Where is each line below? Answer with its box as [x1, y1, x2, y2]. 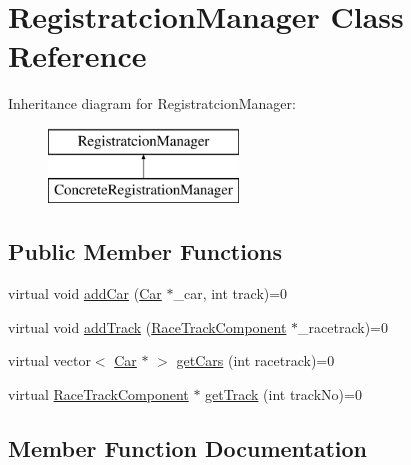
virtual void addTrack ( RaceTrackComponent [8, 316, 287, 337]
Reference [8, 35, 147, 76]
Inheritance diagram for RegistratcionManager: [8, 93, 296, 114]
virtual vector [8, 350, 91, 371]
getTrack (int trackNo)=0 [205, 384, 362, 405]
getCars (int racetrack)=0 [176, 350, 335, 371]
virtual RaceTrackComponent [8, 384, 189, 405]
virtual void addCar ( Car [8, 283, 162, 304]
